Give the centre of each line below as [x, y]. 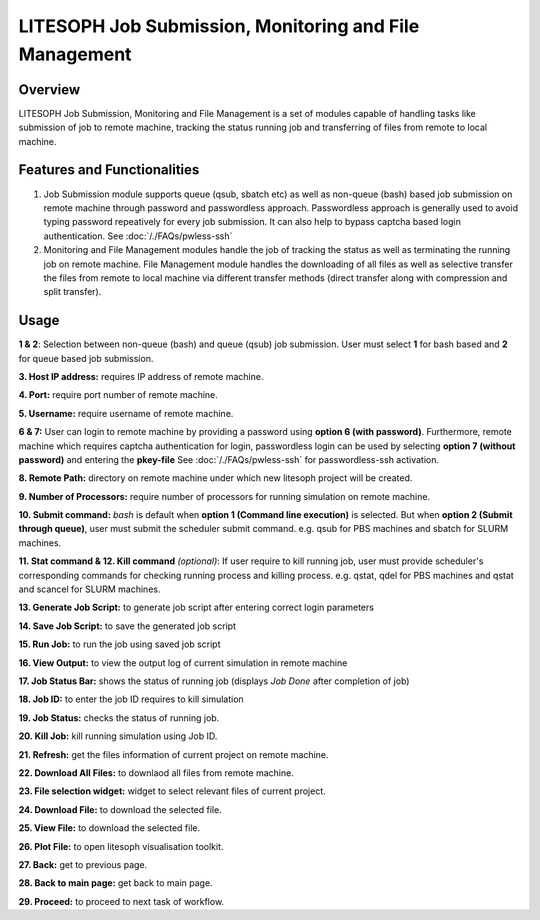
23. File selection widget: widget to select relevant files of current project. [172, 791]
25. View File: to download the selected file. [109, 828]
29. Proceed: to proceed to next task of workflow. [121, 901]
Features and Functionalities [109, 170]
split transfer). [72, 292]
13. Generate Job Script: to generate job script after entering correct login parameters [196, 607]
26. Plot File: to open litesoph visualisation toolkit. [121, 846]
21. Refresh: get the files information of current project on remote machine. [173, 754]
